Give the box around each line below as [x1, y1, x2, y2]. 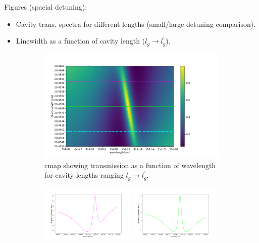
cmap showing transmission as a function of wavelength [44, 159, 216, 170]
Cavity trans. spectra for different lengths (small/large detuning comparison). [16, 18, 256, 29]
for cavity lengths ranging [44, 170, 124, 180]
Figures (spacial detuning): [4, 2, 87, 12]
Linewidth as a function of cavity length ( [16, 35, 145, 46]
